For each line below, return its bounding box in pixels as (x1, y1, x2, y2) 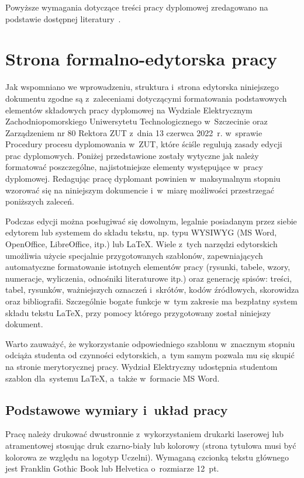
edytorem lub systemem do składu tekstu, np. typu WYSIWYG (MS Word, (5, 226, 277, 238)
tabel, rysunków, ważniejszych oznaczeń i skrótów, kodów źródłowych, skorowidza (5, 283, 299, 296)
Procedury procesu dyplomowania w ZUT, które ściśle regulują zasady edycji (5, 138, 282, 150)
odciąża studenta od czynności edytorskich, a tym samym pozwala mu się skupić (5, 349, 295, 361)
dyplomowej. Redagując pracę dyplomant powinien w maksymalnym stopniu (5, 172, 281, 185)
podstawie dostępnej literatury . (5, 12, 121, 25)
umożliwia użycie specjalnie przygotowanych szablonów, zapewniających (5, 249, 263, 261)
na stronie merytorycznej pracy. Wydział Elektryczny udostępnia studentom (5, 360, 278, 372)
